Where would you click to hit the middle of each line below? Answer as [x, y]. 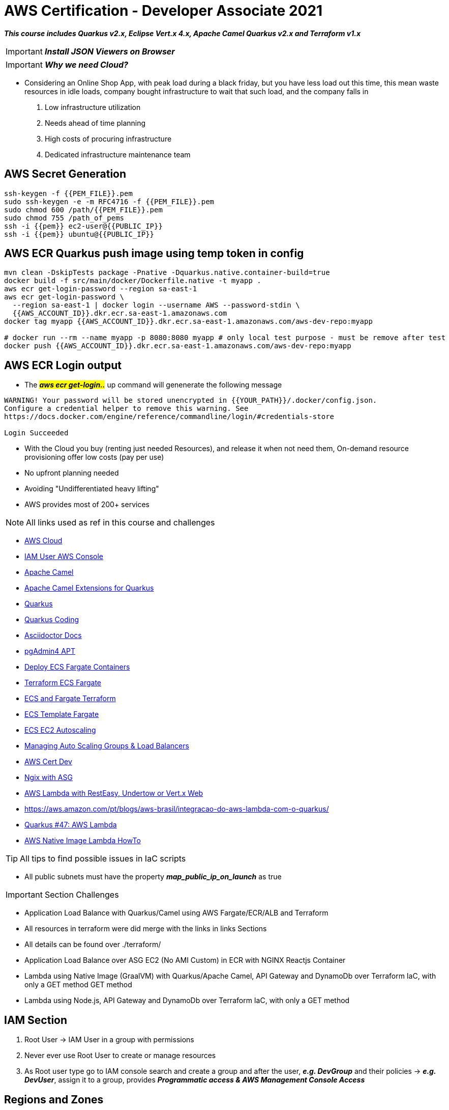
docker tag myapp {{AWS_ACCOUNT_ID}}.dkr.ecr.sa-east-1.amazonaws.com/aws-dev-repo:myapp [188, 322]
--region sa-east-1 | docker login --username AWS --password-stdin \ [156, 305]
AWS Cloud [43, 541]
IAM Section [36, 1020]
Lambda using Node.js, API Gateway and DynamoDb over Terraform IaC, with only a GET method [187, 1001]
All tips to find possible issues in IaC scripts [103, 859]
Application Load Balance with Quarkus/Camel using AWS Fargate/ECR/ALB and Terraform [176, 913]
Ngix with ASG [49, 778]
